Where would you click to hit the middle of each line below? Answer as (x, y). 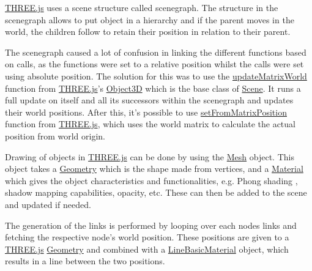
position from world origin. (55, 135)
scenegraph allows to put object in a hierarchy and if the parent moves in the (150, 19)
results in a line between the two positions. (85, 261)
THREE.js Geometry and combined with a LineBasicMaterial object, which (147, 249)
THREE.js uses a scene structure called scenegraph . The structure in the (142, 7)
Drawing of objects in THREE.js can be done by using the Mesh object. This (150, 156)
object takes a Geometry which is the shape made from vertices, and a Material (154, 169)
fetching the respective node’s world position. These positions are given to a (147, 237)
